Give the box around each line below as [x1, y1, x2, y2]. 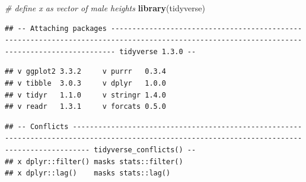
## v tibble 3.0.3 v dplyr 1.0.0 [5, 79, 167, 87]
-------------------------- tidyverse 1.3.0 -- [5, 47, 196, 56]
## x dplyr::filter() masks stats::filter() [5, 157, 183, 166]
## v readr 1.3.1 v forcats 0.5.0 [5, 102, 167, 111]
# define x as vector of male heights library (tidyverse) [5, 2, 205, 14]
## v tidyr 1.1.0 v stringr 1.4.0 [5, 90, 167, 99]
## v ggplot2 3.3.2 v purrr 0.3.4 [5, 67, 167, 76]
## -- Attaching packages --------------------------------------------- [5, 24, 302, 33]
